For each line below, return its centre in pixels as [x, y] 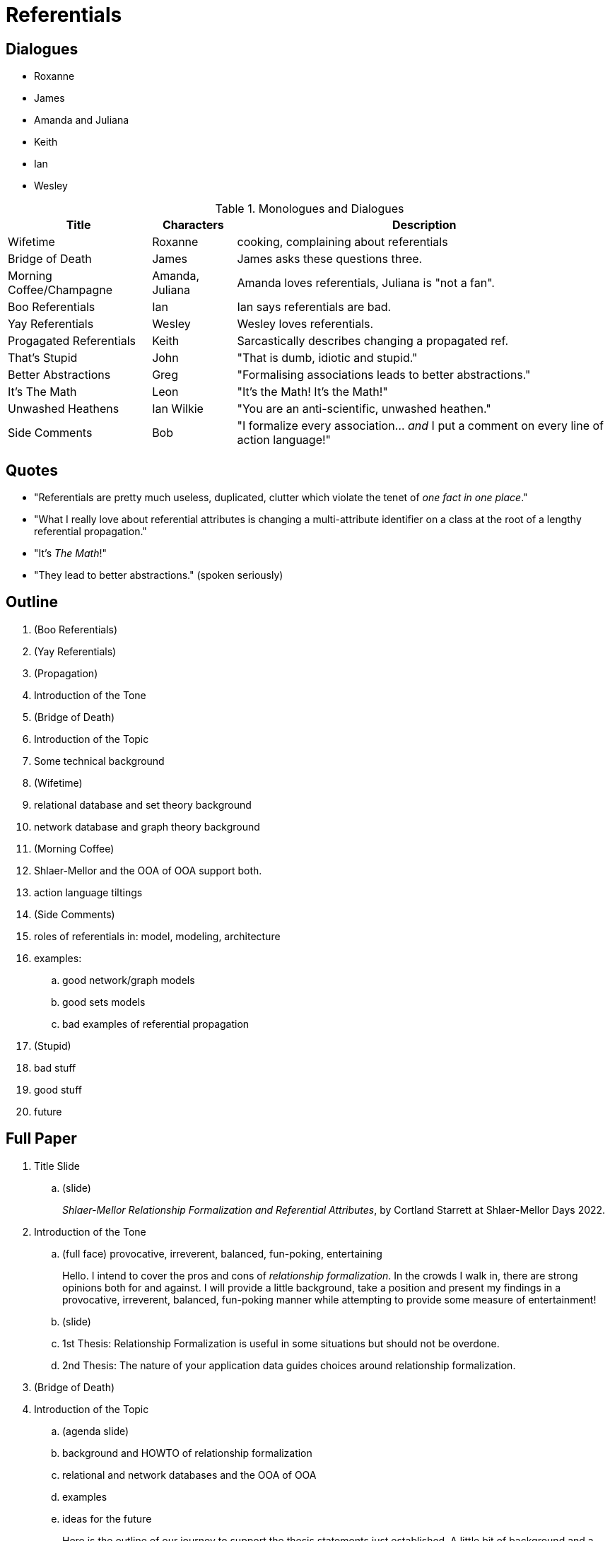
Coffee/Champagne [60, 290]
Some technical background [99, 761]
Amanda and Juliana [82, 120]
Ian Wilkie [178, 409]
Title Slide [57, 1166]
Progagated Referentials [72, 341]
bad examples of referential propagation [156, 1024]
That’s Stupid [43, 358]
